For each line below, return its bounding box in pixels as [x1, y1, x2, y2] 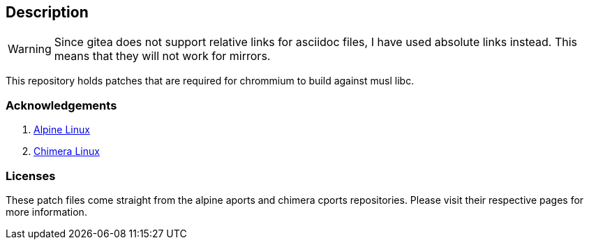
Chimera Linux [33, 145, 100, 158]
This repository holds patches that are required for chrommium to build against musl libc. [6, 75, 415, 87]
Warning [8, 42, 52, 57]
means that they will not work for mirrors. [54, 49, 271, 64]
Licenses [6, 168, 56, 183]
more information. [6, 205, 87, 218]
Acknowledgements [6, 98, 117, 112]
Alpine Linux [33, 124, 90, 136]
